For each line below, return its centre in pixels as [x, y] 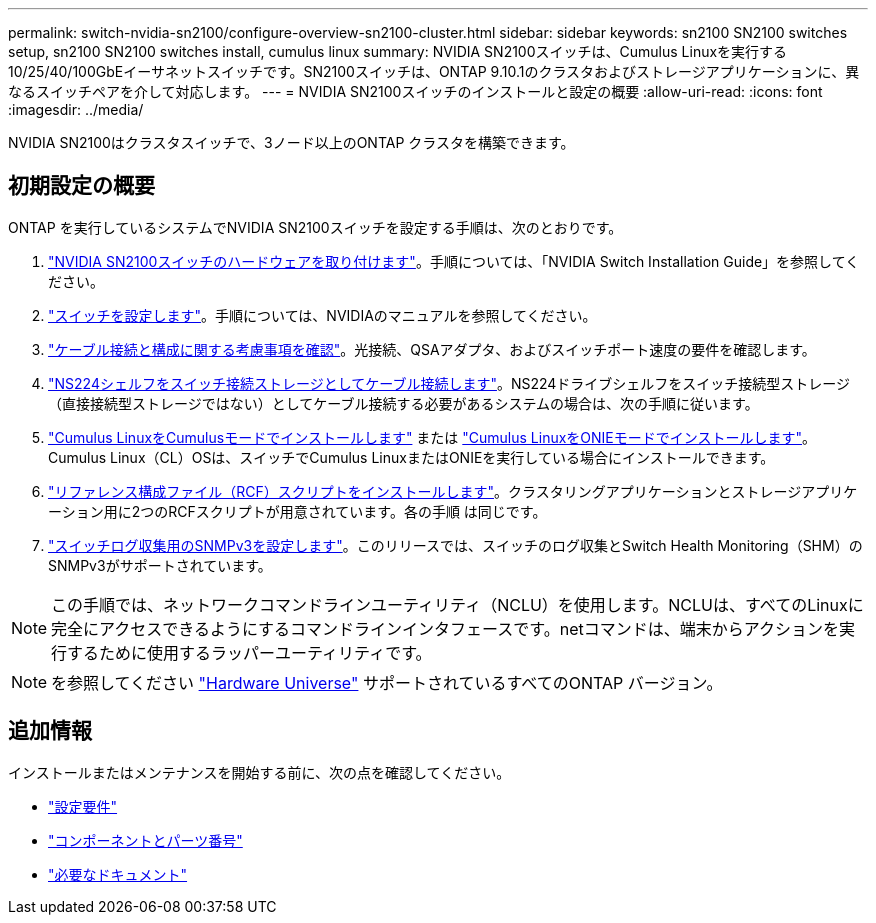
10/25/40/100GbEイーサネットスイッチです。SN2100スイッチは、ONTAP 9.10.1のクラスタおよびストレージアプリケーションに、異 [434, 71]
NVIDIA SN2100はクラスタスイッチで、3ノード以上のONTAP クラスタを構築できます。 [291, 142]
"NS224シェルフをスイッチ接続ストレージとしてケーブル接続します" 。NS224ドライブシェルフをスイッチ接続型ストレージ [449, 383]
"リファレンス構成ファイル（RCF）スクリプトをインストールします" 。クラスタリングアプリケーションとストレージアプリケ [453, 491]
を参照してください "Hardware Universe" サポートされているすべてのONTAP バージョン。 [387, 682]
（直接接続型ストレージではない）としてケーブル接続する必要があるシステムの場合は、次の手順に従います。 [403, 403]
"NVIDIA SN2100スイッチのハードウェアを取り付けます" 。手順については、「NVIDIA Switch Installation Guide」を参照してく [454, 261]
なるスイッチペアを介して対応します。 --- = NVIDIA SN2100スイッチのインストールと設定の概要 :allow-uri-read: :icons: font [415, 91]
